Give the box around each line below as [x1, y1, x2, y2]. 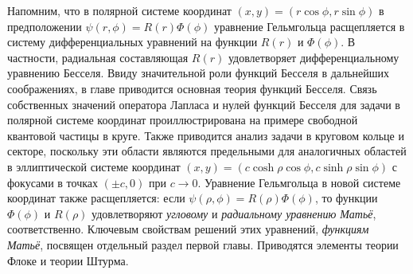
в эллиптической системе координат [7, 158, 181, 174]
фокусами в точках [7, 174, 98, 190]
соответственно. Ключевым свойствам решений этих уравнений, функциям [7, 221, 369, 237]
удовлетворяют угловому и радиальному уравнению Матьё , [92, 205, 376, 221]
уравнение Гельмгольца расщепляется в [213, 18, 405, 34]
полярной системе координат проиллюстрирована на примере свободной [7, 112, 358, 128]
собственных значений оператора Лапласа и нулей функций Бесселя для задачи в [7, 96, 400, 112]
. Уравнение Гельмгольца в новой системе [197, 174, 401, 190]
